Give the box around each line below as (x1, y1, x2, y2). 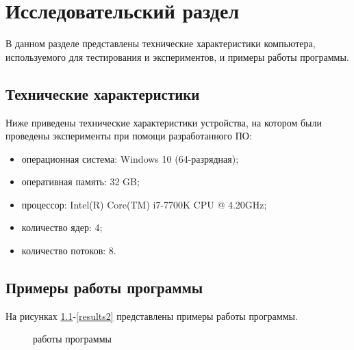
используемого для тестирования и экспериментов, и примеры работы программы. (5, 49, 349, 64)
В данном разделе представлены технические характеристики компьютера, (5, 36, 316, 51)
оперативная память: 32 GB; (21, 174, 140, 189)
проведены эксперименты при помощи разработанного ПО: (5, 129, 252, 143)
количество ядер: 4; (21, 220, 103, 234)
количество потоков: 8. (21, 243, 116, 258)
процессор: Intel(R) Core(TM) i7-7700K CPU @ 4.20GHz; (21, 197, 267, 211)
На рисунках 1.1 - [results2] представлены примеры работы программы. (5, 308, 298, 323)
